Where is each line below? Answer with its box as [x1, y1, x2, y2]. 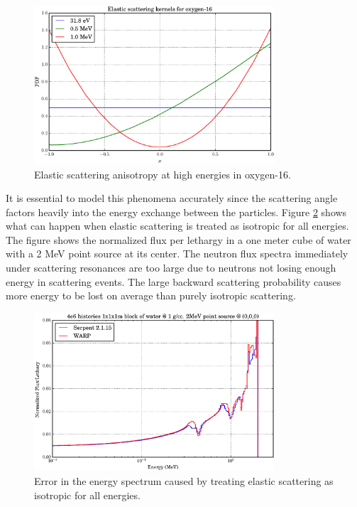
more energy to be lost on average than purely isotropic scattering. [6, 288, 296, 303]
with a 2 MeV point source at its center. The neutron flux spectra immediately [6, 246, 348, 261]
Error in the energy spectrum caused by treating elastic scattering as [34, 473, 334, 488]
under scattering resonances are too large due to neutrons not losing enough [6, 260, 336, 275]
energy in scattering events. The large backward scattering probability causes [6, 274, 341, 289]
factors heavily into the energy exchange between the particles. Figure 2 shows [6, 204, 347, 219]
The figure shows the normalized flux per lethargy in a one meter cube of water [6, 232, 351, 247]
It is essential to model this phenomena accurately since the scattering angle [6, 191, 338, 206]
